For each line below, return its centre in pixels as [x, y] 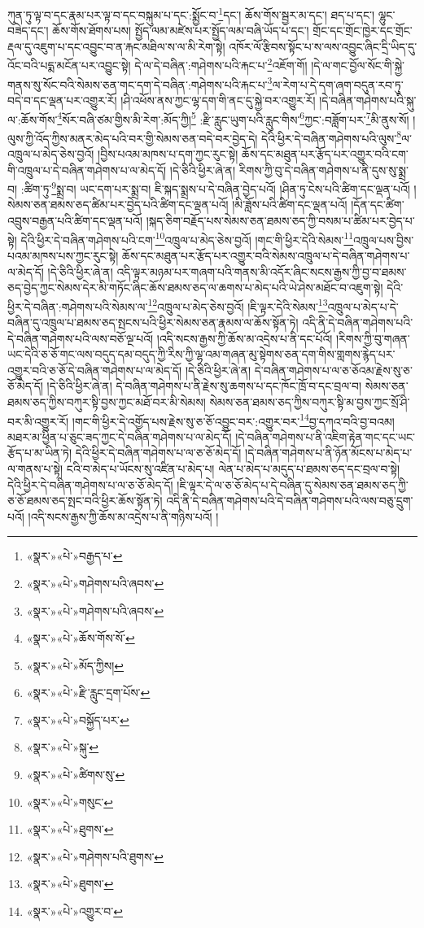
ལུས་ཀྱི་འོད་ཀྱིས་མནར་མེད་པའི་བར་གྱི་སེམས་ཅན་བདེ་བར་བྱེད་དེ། [133, 138]
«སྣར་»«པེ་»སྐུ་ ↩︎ [63, 747]
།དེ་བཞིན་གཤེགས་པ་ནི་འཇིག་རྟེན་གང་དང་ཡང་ [326, 436]
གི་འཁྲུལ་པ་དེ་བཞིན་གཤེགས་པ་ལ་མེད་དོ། [87, 170]
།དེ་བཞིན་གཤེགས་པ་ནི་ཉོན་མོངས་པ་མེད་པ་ [329, 453]
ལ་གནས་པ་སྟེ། [35, 468]
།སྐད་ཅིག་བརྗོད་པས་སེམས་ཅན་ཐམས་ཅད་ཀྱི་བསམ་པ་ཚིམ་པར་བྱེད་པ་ [280, 221]
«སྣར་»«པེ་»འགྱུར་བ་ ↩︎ [74, 911]
